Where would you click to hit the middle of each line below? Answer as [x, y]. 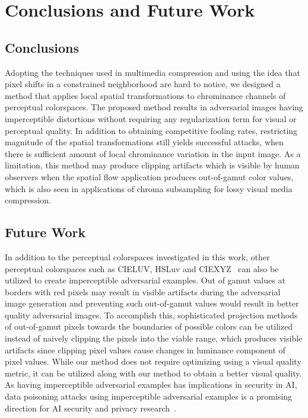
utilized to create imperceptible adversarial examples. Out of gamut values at [145, 280]
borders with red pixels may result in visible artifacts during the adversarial [143, 291]
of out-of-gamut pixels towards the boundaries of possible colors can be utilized [149, 326]
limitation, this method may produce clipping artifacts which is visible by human [152, 165]
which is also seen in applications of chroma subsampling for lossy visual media [149, 188]
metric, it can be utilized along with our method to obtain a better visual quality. [153, 373]
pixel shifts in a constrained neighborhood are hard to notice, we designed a [143, 84]
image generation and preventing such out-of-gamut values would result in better [152, 303]
